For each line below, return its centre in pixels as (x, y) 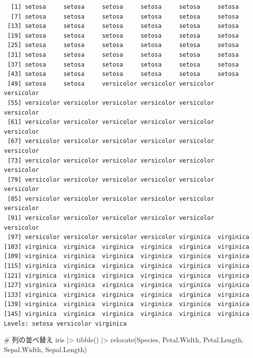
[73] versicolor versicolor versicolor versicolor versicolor (111, 160)
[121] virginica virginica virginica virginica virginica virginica (127, 275)
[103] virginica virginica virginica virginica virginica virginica (127, 247)
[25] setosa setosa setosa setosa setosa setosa (123, 45)
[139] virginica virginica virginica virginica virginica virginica (127, 304)
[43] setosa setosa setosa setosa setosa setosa (123, 74)
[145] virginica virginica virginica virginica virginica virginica (127, 314)
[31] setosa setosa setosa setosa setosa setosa (123, 55)
